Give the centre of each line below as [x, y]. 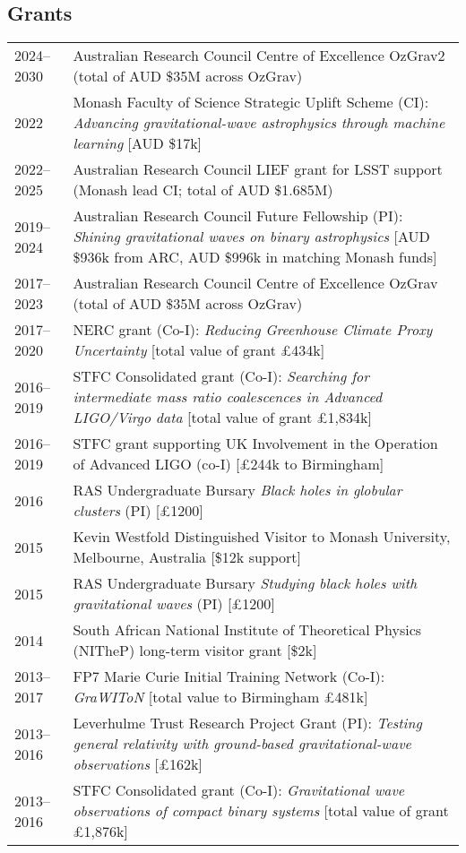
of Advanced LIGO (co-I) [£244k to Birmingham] [229, 464]
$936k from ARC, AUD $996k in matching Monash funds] [255, 257]
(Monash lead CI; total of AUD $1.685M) [203, 190]
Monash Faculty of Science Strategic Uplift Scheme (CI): [251, 102]
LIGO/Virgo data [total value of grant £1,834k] [222, 418]
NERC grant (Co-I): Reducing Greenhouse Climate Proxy [253, 330]
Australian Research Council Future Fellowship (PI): [238, 216]
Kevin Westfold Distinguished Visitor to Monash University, [262, 537]
